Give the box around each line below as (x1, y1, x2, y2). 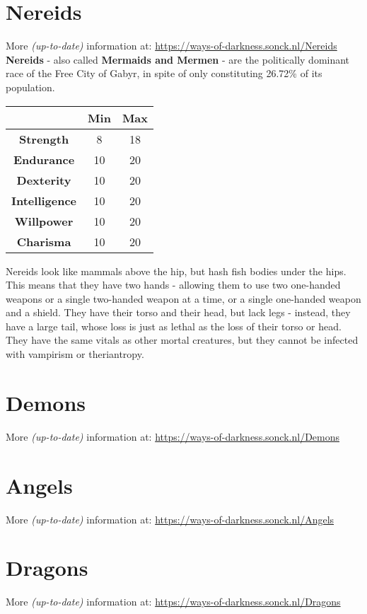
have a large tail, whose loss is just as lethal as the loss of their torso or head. (6, 318, 342, 333)
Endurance (13, 151, 75, 168)
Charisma (16, 233, 71, 250)
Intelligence (11, 192, 77, 209)
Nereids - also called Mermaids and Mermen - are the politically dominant (6, 52, 350, 66)
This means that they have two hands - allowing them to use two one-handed (6, 277, 341, 292)
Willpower (14, 212, 74, 229)
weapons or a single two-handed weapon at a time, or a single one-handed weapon (6, 291, 361, 306)
